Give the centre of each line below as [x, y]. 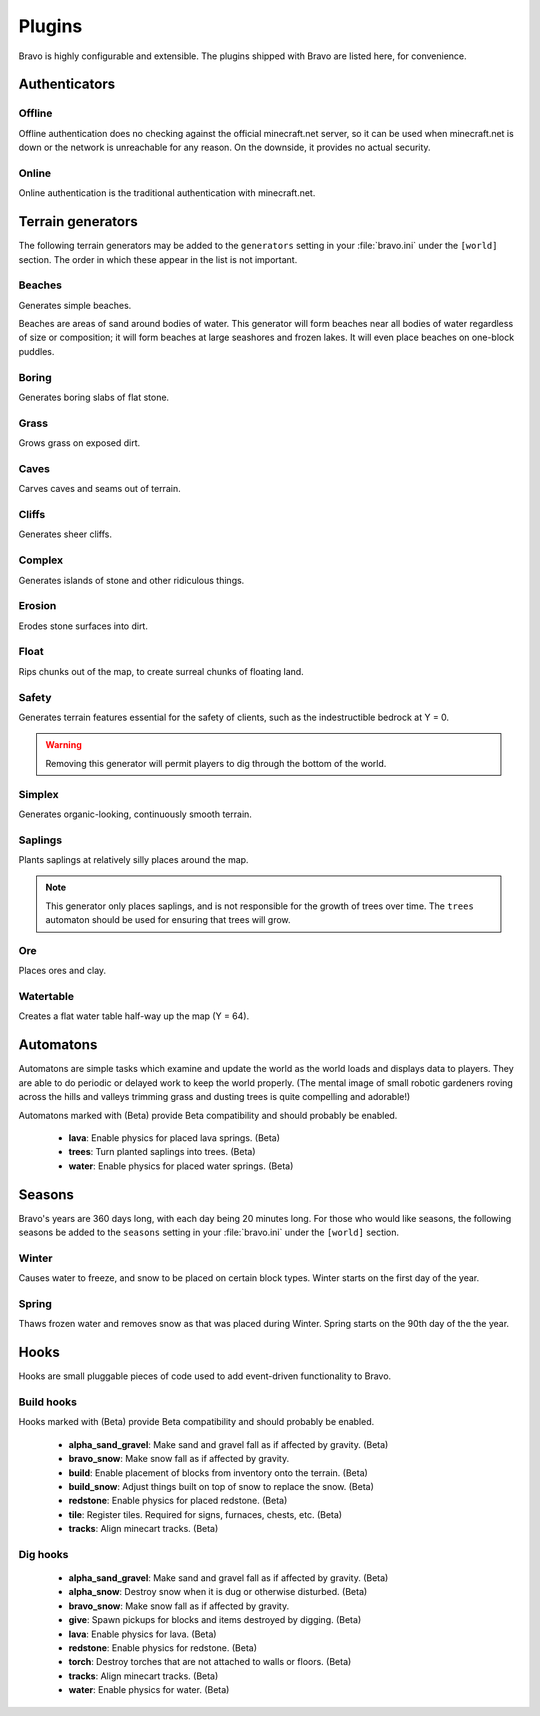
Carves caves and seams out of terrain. [99, 489]
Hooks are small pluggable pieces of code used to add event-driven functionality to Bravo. [205, 1376]
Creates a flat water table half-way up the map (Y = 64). [134, 1016]
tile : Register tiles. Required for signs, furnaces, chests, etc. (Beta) [205, 1514]
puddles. [36, 351]
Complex [41, 560]
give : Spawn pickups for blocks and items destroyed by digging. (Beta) [215, 1620]
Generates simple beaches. [75, 305]
